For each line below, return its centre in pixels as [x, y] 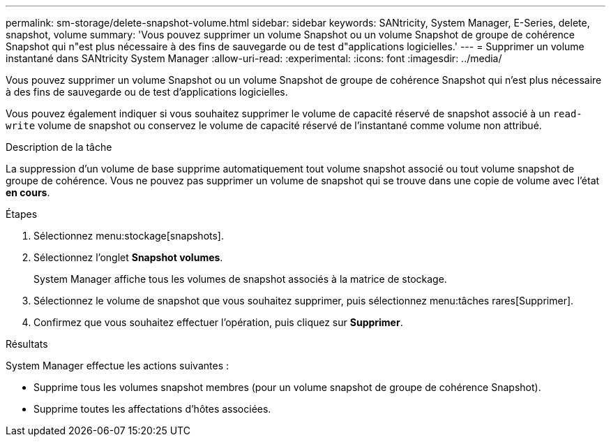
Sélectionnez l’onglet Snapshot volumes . [128, 257]
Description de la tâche [59, 147]
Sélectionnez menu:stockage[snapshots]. [129, 236]
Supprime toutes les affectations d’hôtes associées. [152, 409]
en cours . [28, 192]
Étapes [22, 214]
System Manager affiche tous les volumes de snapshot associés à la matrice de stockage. [240, 279]
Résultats [27, 344]
